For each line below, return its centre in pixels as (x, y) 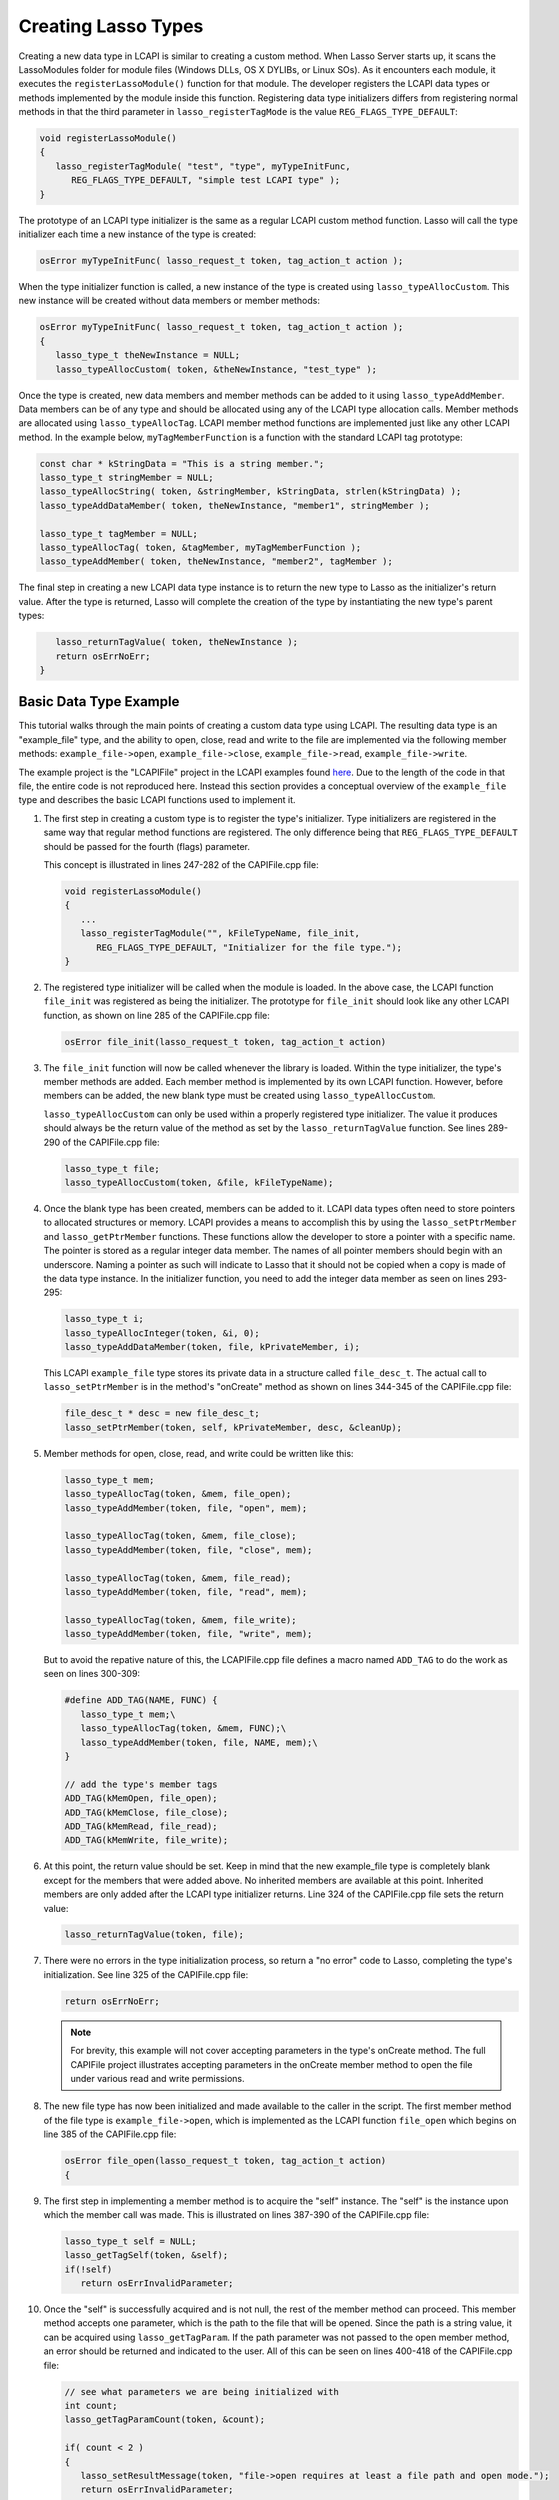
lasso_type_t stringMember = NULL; (126, 478)
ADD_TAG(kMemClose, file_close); (146, 1812)
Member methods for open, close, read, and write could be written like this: (198, 1453)
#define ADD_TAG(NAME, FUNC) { (141, 1700)
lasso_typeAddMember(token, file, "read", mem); (186, 1591)
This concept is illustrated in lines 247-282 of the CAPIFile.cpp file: (181, 864)
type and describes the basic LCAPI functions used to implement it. (157, 800)
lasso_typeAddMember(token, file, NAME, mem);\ (199, 1742)
